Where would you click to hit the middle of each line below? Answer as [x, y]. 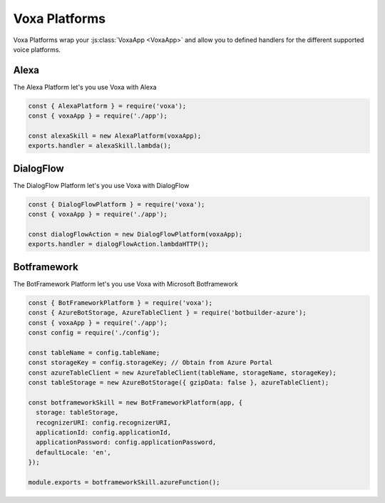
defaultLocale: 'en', [74, 452]
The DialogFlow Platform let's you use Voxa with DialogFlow [101, 185]
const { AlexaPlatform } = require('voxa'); [107, 106]
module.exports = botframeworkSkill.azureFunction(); [124, 482]
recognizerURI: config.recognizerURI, [103, 422]
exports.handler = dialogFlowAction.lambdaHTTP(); [119, 244]
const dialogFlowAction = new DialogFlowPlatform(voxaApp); [135, 234]
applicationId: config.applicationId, [103, 432]
